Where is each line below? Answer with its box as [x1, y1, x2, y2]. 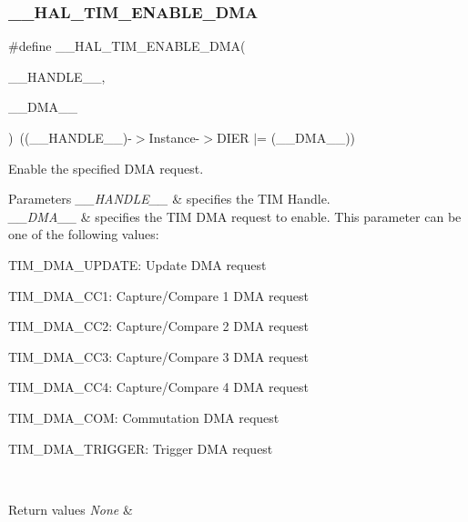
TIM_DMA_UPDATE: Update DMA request [8, 255, 267, 274]
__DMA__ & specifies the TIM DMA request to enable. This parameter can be [8, 206, 462, 226]
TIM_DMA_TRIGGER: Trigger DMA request [8, 438, 273, 457]
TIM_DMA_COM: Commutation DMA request [8, 407, 280, 427]
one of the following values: [8, 225, 159, 244]
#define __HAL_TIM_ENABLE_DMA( [8, 36, 246, 55]
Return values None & [8, 499, 133, 518]
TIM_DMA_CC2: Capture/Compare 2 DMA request [8, 316, 309, 336]
